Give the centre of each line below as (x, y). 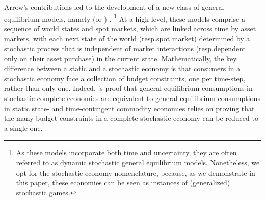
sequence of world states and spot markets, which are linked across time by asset (130, 28)
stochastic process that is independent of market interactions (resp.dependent (125, 48)
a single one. (23, 128)
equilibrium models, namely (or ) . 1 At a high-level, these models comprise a (125, 18)
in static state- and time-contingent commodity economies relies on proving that (129, 108)
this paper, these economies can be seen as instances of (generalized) (123, 182)
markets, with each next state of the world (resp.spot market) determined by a (127, 38)
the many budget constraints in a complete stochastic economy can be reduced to (131, 118)
